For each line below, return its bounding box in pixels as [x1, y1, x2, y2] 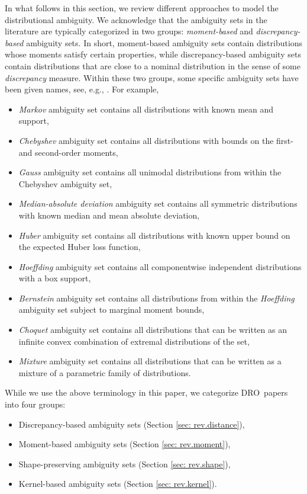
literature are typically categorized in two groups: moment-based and [5, 25, 253, 37]
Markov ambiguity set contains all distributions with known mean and [18, 102, 274, 115]
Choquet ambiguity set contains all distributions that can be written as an [18, 323, 287, 336]
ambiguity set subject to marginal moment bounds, [18, 303, 205, 316]
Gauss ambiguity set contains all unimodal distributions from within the [18, 166, 282, 178]
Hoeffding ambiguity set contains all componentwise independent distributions [18, 260, 302, 272]
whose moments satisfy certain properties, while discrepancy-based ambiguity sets [5, 48, 301, 60]
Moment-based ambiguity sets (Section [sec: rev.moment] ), [18, 438, 231, 450]
